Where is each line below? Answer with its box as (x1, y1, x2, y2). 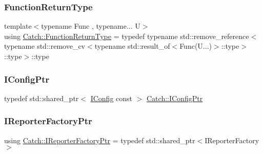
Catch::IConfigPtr (147, 92, 203, 103)
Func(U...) (179, 41, 212, 51)
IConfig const (90, 92, 133, 103)
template (4, 21, 32, 31)
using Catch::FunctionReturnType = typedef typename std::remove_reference (4, 30, 249, 41)
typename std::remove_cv (4, 41, 85, 51)
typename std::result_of (94, 41, 170, 51)
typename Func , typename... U (41, 21, 140, 31)
